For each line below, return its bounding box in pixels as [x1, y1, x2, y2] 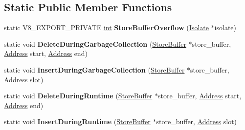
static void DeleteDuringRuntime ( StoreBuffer [4, 91, 153, 101]
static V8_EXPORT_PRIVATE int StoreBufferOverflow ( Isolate [4, 22, 209, 33]
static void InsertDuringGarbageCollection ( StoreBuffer [4, 64, 185, 74]
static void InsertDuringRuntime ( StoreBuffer [4, 116, 151, 127]
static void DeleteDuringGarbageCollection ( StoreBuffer [4, 38, 186, 49]
